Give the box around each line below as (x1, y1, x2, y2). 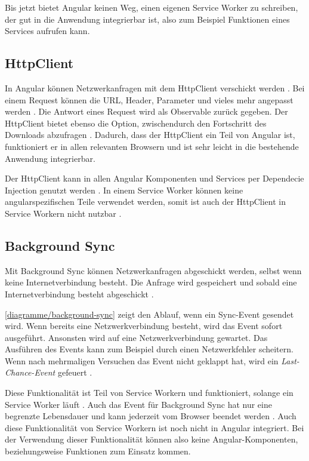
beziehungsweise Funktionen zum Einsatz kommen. (5, 445, 191, 457)
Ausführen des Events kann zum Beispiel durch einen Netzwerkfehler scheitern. (5, 343, 293, 355)
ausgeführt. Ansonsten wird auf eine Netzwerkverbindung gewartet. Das (5, 331, 268, 343)
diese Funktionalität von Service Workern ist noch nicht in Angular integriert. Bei (5, 421, 304, 434)
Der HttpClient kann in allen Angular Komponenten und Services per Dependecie (5, 172, 304, 185)
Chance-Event (5, 366, 55, 379)
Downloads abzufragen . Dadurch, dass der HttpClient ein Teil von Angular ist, (5, 128, 295, 141)
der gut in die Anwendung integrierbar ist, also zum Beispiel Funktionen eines (5, 13, 290, 25)
